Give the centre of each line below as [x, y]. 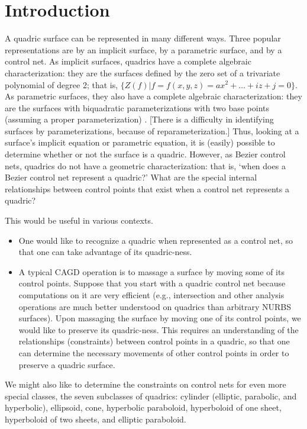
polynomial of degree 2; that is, [62, 84]
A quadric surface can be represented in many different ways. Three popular [143, 38]
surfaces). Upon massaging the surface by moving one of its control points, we [160, 318]
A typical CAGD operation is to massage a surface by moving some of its [151, 271]
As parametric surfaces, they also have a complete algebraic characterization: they [153, 96]
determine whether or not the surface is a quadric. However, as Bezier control [145, 154]
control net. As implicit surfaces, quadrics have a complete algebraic [128, 61]
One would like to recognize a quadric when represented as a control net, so [156, 240]
